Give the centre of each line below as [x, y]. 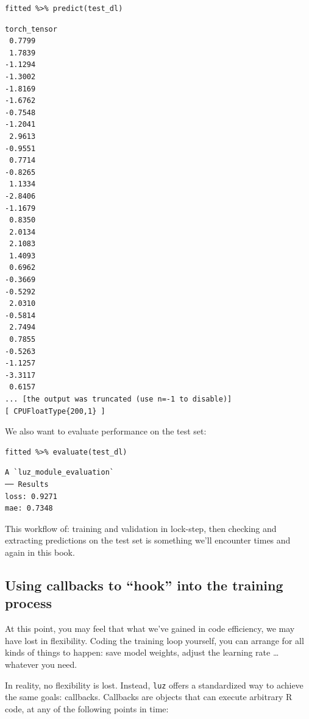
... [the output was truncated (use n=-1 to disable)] [119, 399]
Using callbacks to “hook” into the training [144, 585]
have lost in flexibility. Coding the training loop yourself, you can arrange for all [154, 640]
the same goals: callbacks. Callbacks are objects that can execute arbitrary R [149, 697]
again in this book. [40, 552]
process [28, 603]
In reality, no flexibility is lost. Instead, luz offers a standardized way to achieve [154, 685]
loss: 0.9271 [31, 496]
